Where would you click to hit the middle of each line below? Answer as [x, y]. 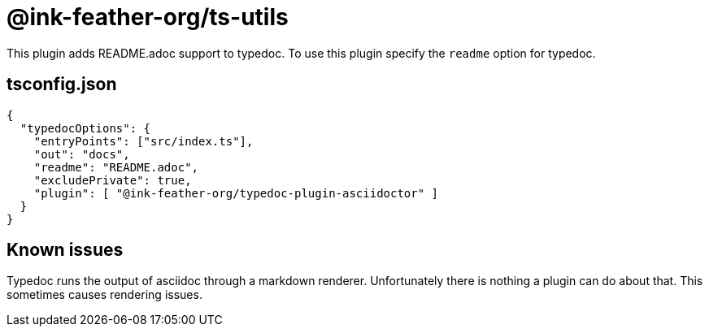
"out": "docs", [82, 154]
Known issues [65, 250]
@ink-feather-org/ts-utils [148, 17]
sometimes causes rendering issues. [104, 295]
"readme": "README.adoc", [116, 167]
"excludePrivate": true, [113, 180]
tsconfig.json [62, 84]
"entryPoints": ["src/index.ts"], [144, 141]
